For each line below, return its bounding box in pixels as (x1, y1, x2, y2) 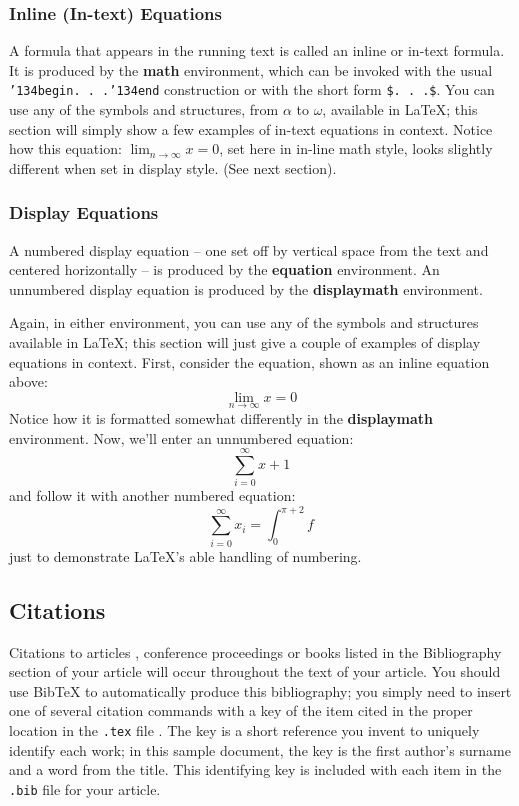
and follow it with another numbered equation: (9, 485, 296, 506)
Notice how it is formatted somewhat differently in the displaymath (9, 408, 434, 429)
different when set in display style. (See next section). (9, 157, 337, 178)
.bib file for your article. (9, 778, 161, 799)
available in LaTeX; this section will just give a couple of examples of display (9, 332, 481, 353)
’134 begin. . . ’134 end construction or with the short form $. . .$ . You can (9, 79, 495, 100)
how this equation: (9, 138, 122, 159)
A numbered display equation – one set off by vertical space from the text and (9, 239, 489, 260)
